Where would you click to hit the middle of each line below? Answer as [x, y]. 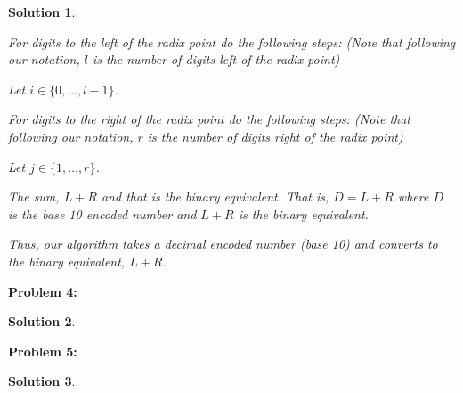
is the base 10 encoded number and [102, 213]
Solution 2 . [42, 321]
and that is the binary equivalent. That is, [215, 196]
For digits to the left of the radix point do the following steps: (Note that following [232, 41]
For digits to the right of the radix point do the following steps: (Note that [210, 119]
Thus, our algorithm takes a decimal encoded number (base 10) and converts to [223, 244]
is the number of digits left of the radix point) [216, 59]
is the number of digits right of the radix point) [275, 136]
